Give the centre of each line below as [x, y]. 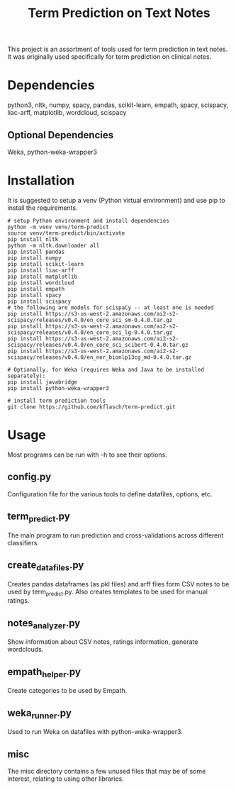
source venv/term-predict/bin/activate [66, 233]
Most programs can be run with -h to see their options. [88, 455]
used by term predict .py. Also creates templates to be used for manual [107, 592]
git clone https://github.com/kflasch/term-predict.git [91, 407]
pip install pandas [36, 252]
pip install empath [36, 289]
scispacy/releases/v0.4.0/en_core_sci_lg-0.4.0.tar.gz [90, 332]
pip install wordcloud [41, 283]
